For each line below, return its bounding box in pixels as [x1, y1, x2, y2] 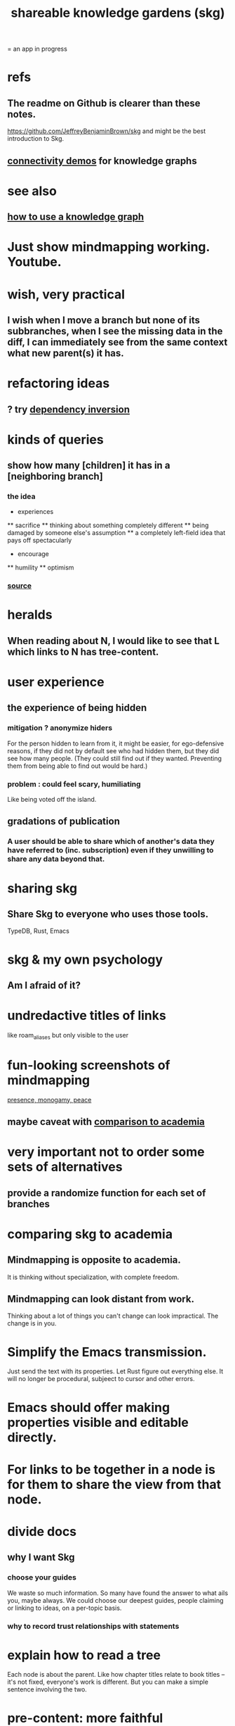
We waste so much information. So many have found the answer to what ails [7, 1589, 229, 1597]
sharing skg [7, 880, 78, 896]
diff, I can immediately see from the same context [7, 336, 228, 348]
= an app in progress [7, 44, 68, 53]
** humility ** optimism [7, 563, 74, 572]
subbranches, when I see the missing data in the [7, 325, 223, 337]
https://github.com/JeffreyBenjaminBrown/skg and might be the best [7, 127, 206, 135]
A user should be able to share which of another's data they [7, 836, 215, 846]
